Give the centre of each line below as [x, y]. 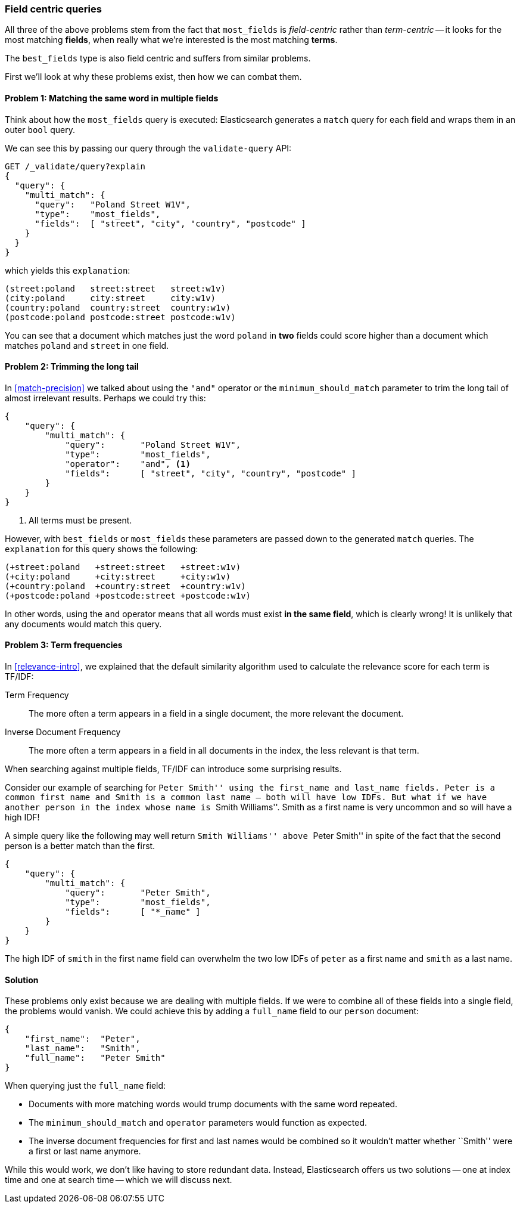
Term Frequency [37, 695]
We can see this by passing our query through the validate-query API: [148, 148]
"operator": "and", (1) [128, 464]
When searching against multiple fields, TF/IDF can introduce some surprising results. [173, 769]
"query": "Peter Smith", [138, 893]
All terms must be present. [80, 520]
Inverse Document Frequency [63, 732]
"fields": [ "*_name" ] [133, 912]
